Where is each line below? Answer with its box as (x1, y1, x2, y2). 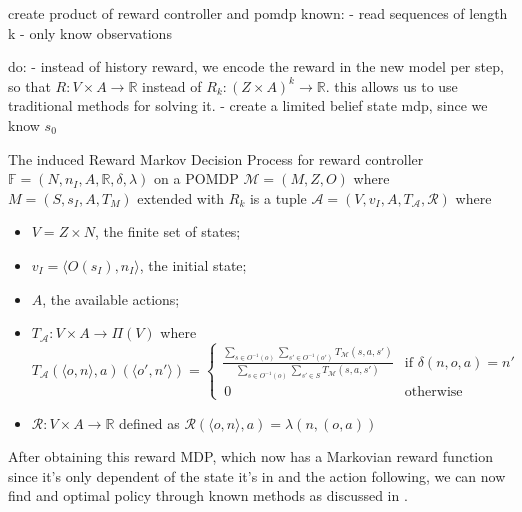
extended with (137, 187, 225, 208)
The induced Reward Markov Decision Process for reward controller (8, 148, 424, 169)
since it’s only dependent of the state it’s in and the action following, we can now (8, 465, 506, 486)
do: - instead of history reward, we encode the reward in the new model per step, (8, 56, 504, 77)
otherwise (404, 385, 463, 400)
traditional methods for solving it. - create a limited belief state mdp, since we (8, 95, 488, 116)
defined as (119, 412, 180, 433)
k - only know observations (8, 22, 172, 43)
